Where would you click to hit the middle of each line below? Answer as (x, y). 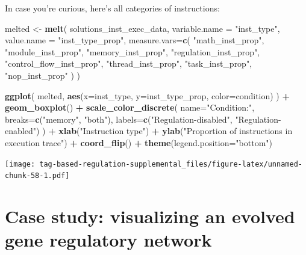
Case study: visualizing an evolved (150, 216)
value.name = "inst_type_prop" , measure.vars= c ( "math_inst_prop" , (135, 40)
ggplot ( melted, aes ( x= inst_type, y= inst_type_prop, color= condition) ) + (147, 95)
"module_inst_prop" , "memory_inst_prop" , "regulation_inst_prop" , (133, 51)
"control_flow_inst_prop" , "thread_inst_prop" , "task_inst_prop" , (129, 63)
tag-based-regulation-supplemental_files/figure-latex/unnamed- (171, 164)
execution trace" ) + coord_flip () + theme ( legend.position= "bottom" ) (139, 142)
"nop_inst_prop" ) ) (42, 75)
